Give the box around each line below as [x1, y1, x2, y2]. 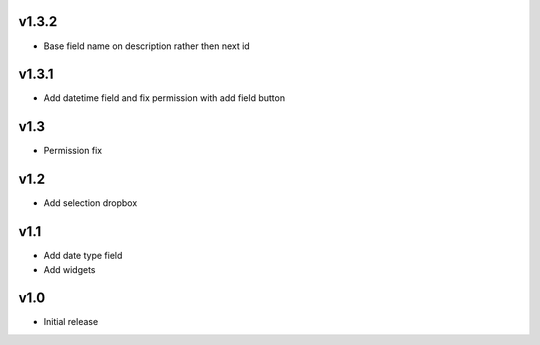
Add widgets [43, 263, 96, 275]
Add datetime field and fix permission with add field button [43, 92, 285, 104]
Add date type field [43, 250, 123, 262]
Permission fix [43, 145, 103, 157]
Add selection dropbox [43, 197, 138, 209]
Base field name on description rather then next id [43, 40, 250, 52]
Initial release [43, 316, 99, 328]
